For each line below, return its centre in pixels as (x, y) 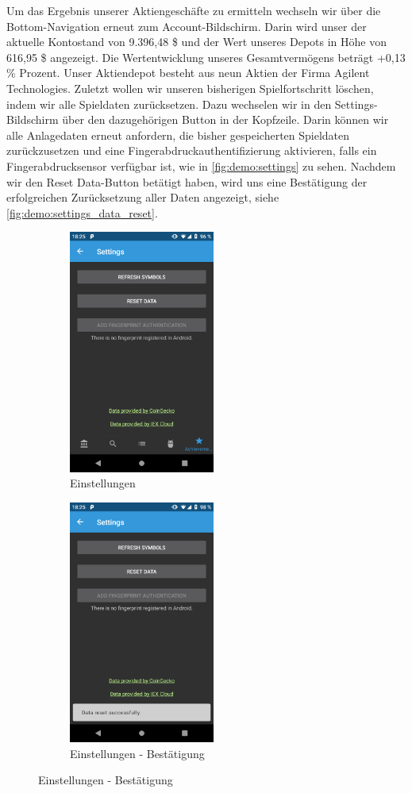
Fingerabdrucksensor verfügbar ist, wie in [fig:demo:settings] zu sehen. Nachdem (201, 166)
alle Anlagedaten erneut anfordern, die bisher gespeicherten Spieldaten (178, 135)
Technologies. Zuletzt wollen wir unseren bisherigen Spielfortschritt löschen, (190, 88)
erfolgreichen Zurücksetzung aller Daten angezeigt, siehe (143, 197)
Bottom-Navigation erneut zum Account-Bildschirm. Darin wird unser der (187, 26)
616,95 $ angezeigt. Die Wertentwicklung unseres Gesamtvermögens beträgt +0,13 (206, 57)
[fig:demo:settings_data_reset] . (82, 212)
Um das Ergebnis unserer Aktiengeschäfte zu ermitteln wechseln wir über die (194, 10)
